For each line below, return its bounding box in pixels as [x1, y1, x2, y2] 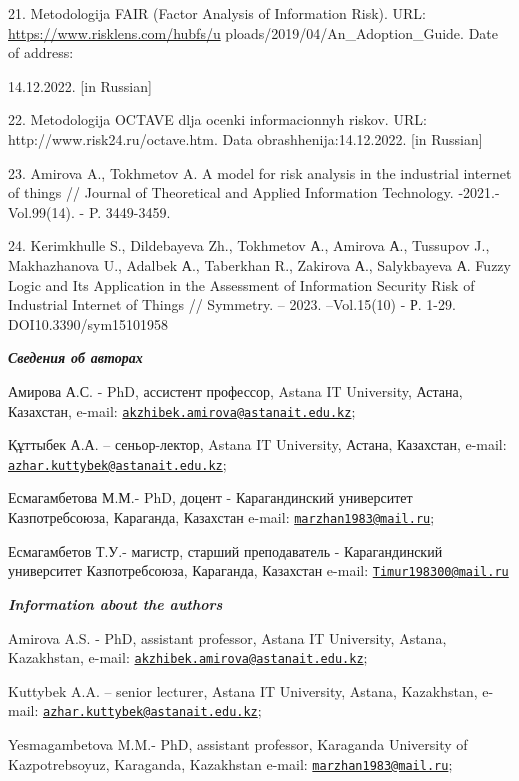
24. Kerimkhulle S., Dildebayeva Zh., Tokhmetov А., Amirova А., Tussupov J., [8, 235, 490, 256]
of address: [8, 42, 74, 63]
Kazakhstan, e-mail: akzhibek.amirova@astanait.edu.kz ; [8, 647, 368, 668]
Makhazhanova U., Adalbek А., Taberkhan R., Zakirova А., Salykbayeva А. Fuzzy [8, 254, 511, 275]
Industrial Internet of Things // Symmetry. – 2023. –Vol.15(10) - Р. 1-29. [8, 294, 456, 315]
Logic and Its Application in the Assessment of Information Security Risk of [8, 274, 475, 295]
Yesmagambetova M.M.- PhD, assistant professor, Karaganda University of [8, 734, 468, 754]
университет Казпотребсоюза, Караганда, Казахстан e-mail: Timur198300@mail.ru [8, 560, 509, 581]
